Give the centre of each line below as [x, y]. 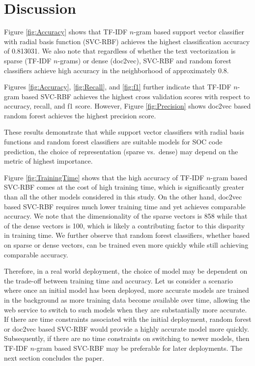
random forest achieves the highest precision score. [80, 115]
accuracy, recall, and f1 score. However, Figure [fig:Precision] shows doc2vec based [127, 106]
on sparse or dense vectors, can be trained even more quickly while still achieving [126, 245]
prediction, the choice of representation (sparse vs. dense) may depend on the [121, 151]
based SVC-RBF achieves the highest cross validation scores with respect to [136, 96]
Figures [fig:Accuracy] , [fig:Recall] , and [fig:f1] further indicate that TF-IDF [118, 87]
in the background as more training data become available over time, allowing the [127, 299]
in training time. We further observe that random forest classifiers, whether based [127, 235]
